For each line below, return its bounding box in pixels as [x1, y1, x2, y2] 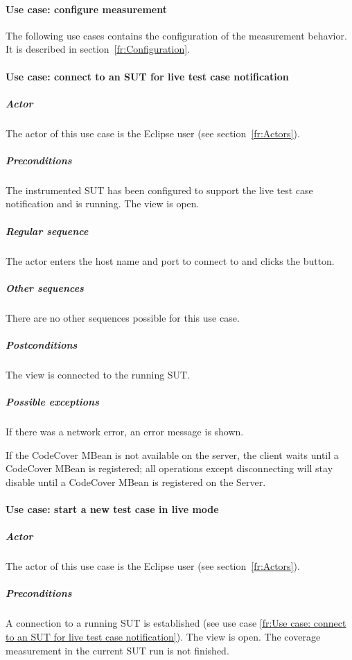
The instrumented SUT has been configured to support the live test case [6, 182, 313, 197]
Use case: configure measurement [6, 1, 167, 16]
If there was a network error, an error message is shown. [6, 424, 244, 439]
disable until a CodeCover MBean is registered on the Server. [6, 474, 266, 489]
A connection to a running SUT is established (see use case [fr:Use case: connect [6, 616, 346, 630]
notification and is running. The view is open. [6, 196, 200, 211]
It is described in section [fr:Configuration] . [6, 42, 191, 56]
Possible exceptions [6, 394, 99, 409]
